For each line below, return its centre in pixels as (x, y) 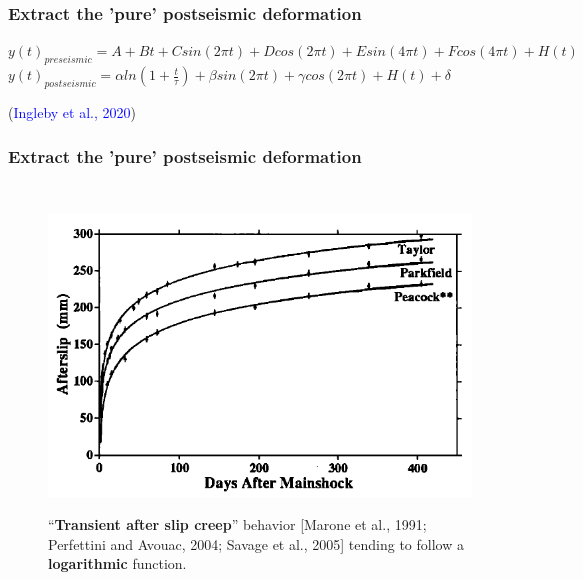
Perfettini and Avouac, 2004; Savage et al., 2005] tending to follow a (256, 543)
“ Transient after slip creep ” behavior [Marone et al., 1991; (237, 524)
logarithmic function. (117, 563)
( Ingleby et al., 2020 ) (72, 111)
